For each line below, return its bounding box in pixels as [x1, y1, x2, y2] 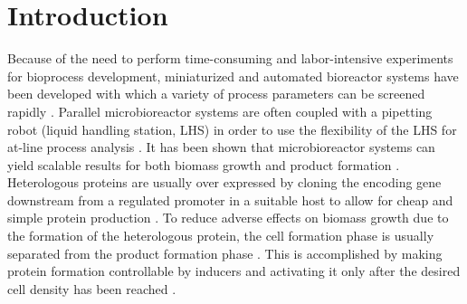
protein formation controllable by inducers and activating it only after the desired [7, 261, 461, 280]
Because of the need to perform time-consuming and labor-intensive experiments [7, 49, 453, 68]
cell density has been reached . [7, 279, 176, 298]
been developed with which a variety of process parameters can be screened [7, 84, 425, 103]
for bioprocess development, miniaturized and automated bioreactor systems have [7, 66, 459, 85]
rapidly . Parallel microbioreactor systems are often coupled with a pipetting [7, 101, 433, 120]
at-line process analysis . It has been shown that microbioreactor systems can [7, 138, 435, 157]
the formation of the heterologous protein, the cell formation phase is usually [7, 226, 434, 245]
